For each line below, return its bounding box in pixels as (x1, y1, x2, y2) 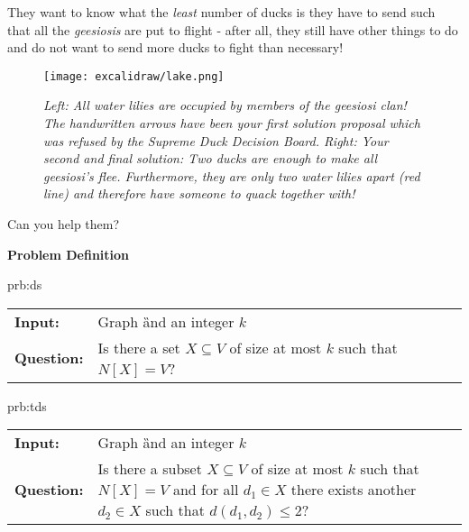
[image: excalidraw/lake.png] (43, 69, 225, 83)
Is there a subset (97, 458, 202, 480)
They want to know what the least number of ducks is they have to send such (7, 3, 436, 21)
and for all (172, 479, 239, 500)
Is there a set (97, 336, 180, 358)
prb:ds (7, 275, 42, 294)
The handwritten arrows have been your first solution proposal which (43, 114, 420, 133)
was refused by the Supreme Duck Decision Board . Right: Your (43, 131, 389, 150)
